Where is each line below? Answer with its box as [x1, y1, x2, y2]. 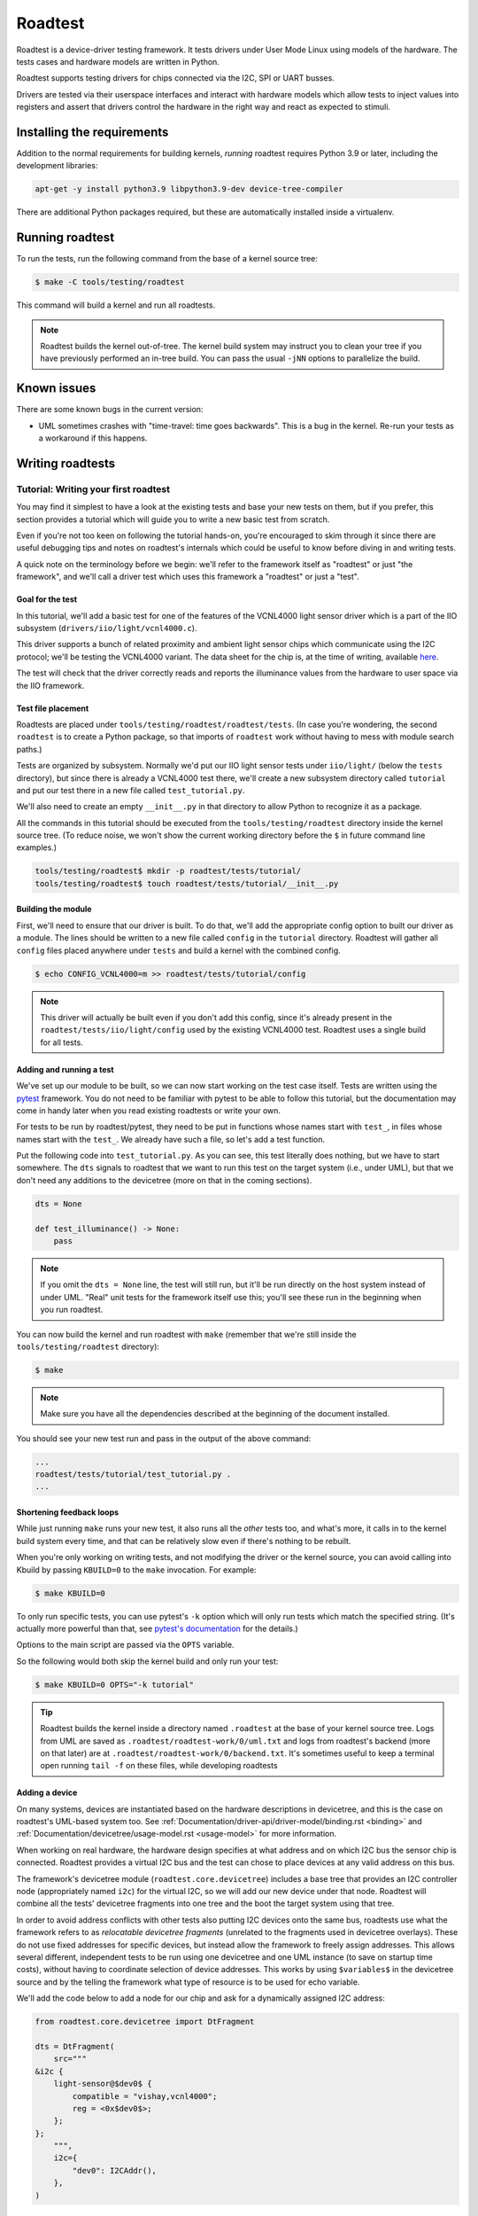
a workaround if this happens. [38, 433, 148, 443]
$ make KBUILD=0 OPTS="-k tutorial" [35, 1680, 195, 1689]
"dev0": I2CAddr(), [72, 2165, 157, 2175]
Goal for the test [16, 594, 78, 605]
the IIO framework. [16, 680, 85, 691]
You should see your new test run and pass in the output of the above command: [16, 1432, 312, 1444]
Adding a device [16, 1787, 78, 1799]
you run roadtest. [40, 1304, 104, 1315]
